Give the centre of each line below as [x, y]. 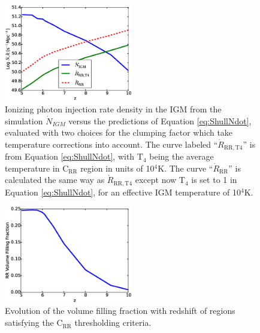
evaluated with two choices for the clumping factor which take [119, 132]
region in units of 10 [117, 168]
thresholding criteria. [113, 323]
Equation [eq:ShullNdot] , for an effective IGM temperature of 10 [123, 192]
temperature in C [37, 168]
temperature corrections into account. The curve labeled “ [111, 144]
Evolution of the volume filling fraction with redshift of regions [120, 311]
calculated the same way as [55, 180]
